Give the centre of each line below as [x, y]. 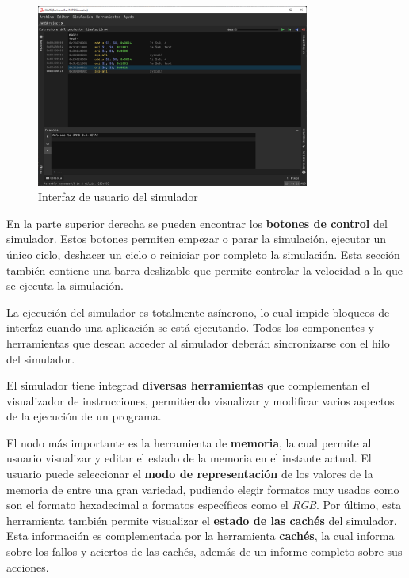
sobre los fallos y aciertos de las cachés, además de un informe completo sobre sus [204, 551]
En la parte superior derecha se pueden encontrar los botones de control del [197, 223]
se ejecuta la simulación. [65, 285]
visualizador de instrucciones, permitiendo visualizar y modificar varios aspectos [201, 400]
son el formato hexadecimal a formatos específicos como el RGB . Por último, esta [204, 505]
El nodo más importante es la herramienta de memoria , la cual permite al [189, 442]
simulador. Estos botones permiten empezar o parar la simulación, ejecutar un [197, 239]
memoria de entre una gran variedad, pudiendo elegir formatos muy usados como [203, 489]
